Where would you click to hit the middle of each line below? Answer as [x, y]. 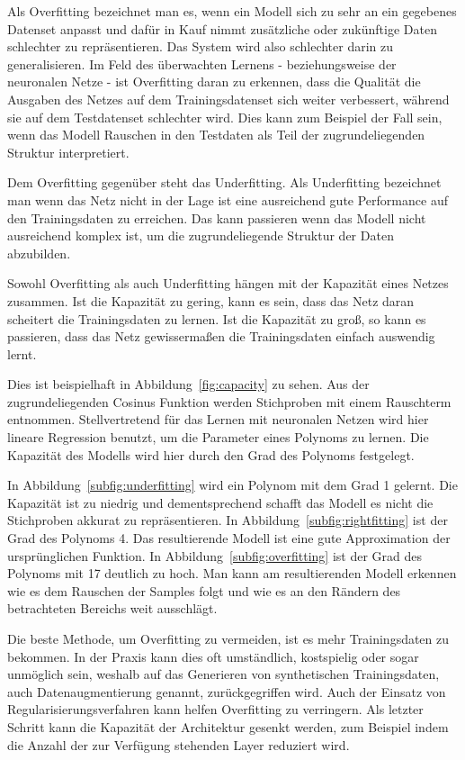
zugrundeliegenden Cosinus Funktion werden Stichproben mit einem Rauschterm [229, 401]
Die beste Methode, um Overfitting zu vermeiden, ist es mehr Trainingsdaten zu [228, 638]
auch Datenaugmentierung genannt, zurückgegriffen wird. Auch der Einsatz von [227, 691]
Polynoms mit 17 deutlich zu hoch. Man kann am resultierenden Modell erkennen [232, 573]
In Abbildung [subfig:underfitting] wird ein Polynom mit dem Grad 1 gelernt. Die [232, 485]
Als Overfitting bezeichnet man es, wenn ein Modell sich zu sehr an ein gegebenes [232, 11]
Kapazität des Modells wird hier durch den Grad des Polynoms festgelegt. [211, 454]
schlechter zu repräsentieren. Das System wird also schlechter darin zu [201, 46]
